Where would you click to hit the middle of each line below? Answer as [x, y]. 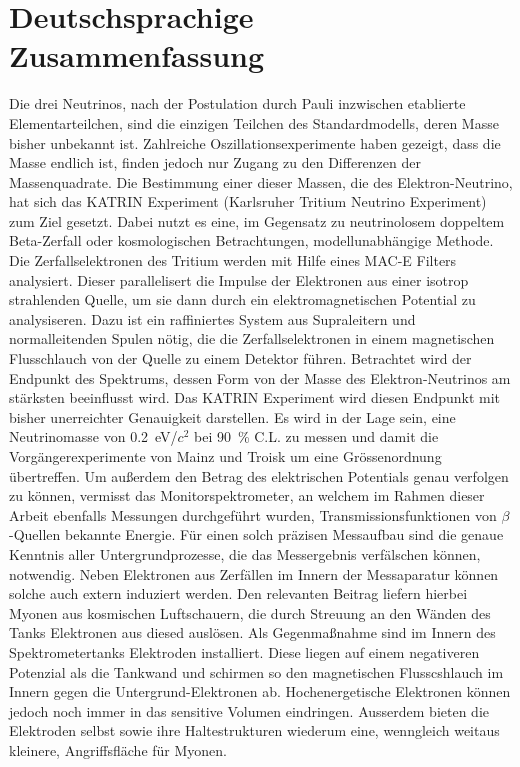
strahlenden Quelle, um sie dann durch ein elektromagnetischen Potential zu [242, 299]
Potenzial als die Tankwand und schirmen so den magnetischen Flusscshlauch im [256, 671]
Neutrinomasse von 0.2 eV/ [93, 436]
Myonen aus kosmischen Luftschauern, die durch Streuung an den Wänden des [250, 612]
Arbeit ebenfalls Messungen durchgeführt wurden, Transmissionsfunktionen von [253, 514]
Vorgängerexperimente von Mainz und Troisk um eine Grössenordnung [225, 456]
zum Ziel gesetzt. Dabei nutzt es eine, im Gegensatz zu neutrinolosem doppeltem [257, 220]
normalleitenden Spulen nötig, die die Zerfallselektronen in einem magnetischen [252, 338]
